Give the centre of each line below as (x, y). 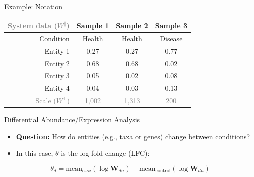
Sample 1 (93, 25)
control (163, 171)
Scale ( (46, 101)
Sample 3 (171, 25)
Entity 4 (57, 88)
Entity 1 (57, 50)
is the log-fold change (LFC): (105, 153)
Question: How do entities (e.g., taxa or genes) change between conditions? (133, 136)
